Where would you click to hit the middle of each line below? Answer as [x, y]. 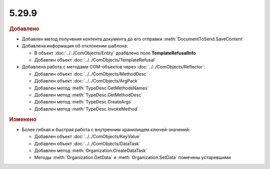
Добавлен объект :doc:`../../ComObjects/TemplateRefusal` [95, 59]
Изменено [23, 119]
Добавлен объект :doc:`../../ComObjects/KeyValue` [87, 136]
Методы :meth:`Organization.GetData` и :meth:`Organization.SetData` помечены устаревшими [132, 157]
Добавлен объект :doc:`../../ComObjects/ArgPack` [87, 81]
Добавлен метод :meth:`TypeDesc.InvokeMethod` [86, 109]
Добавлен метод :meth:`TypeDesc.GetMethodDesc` [88, 94]
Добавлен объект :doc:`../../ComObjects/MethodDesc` [91, 74]
